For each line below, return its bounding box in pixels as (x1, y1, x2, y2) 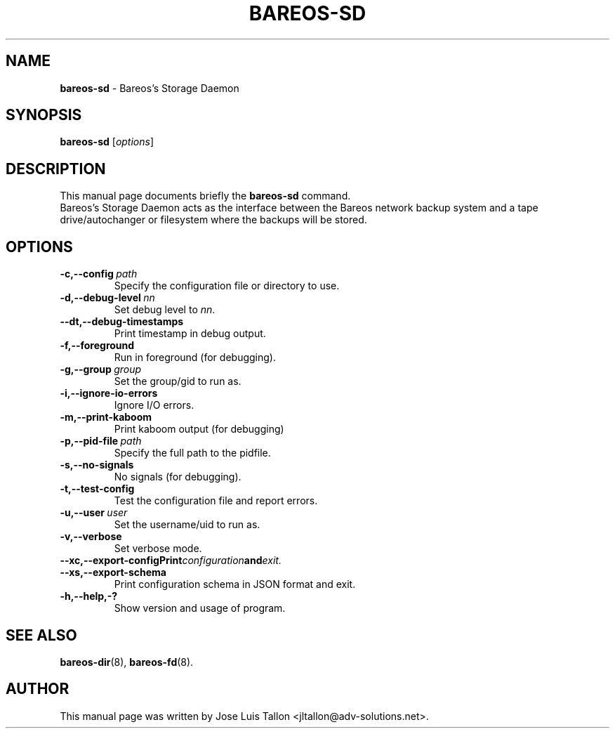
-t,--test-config (60, 483, 135, 495)
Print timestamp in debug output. (114, 327, 266, 340)
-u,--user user (60, 506, 128, 519)
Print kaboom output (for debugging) (114, 423, 284, 435)
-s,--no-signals (60, 459, 134, 471)
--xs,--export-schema (60, 566, 166, 579)
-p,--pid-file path (60, 435, 142, 447)
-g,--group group (60, 363, 142, 376)
